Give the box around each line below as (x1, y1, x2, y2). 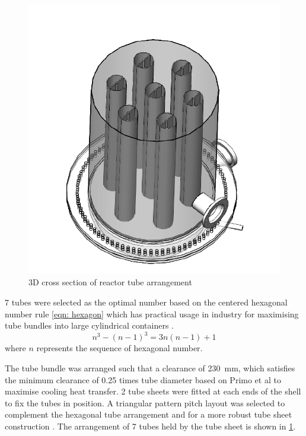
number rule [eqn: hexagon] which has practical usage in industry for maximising (5, 307, 299, 320)
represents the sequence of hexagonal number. (36, 342, 203, 354)
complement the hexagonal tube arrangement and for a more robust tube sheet (5, 408, 292, 421)
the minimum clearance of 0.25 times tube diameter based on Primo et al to (5, 373, 281, 386)
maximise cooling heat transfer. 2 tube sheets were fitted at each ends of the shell (5, 385, 301, 397)
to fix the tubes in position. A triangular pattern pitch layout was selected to (5, 396, 285, 409)
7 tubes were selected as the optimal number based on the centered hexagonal (5, 296, 288, 308)
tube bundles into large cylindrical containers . (5, 319, 174, 332)
